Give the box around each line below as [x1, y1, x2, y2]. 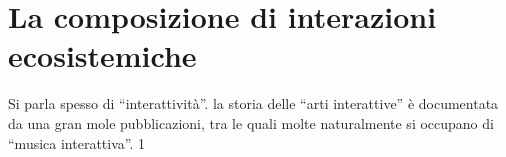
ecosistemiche [8, 35, 197, 76]
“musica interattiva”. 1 [8, 132, 145, 153]
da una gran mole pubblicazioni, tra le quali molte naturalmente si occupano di [8, 112, 494, 133]
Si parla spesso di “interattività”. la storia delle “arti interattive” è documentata [8, 93, 499, 114]
